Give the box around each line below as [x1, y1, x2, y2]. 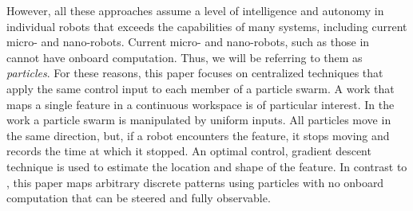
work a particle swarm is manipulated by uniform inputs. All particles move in [6, 111, 391, 128]
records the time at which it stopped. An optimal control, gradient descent [6, 143, 371, 159]
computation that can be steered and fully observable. [6, 190, 271, 206]
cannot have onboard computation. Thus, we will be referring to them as [6, 49, 363, 65]
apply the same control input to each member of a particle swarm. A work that [6, 80, 395, 96]
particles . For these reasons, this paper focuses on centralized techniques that [6, 64, 383, 81]
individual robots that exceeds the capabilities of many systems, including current [6, 18, 407, 34]
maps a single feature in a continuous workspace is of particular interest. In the [6, 96, 395, 112]
